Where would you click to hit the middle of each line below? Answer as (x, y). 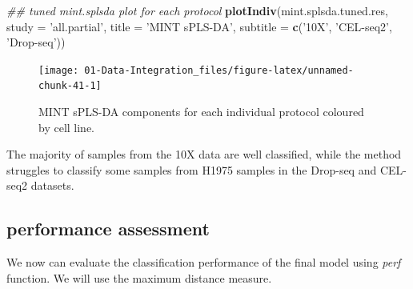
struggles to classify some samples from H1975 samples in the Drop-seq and (192, 169)
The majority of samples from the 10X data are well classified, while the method (204, 154)
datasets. (52, 185)
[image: (59, 70)
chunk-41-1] (70, 86)
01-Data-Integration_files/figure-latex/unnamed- (219, 70)
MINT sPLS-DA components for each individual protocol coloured (201, 112)
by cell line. (66, 127)
